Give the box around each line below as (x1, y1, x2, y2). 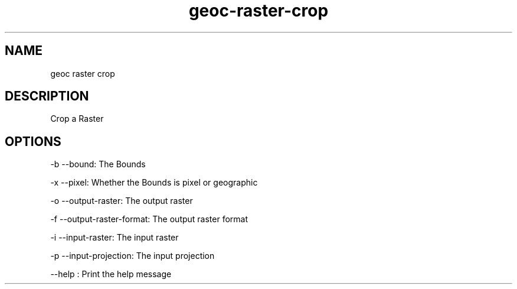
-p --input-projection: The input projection (50, 251, 215, 261)
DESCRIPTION (5, 89, 89, 104)
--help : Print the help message (50, 269, 172, 280)
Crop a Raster (50, 113, 104, 124)
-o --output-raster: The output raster (50, 196, 193, 206)
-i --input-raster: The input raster (50, 232, 179, 243)
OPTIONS (5, 134, 61, 149)
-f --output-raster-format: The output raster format (50, 214, 248, 225)
